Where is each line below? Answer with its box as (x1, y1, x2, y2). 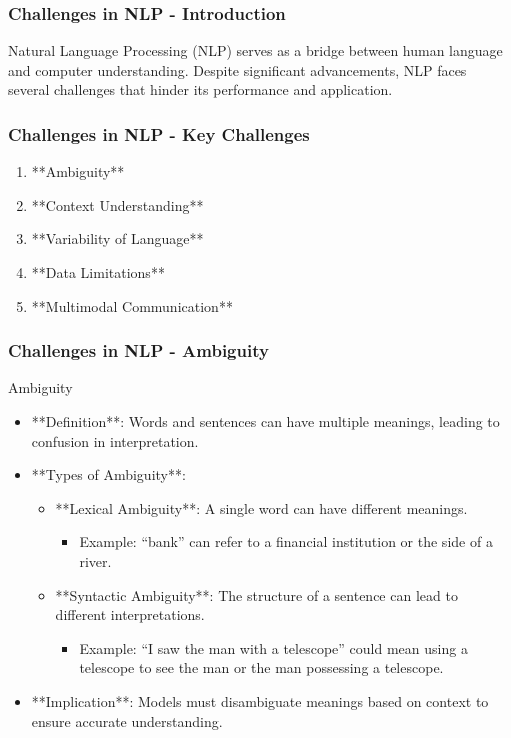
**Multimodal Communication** (31, 295, 233, 316)
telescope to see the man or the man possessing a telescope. (79, 657, 444, 678)
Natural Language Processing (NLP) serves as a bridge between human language (8, 40, 503, 61)
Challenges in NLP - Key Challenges (8, 121, 310, 146)
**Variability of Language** (31, 228, 204, 249)
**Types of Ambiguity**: (31, 464, 186, 485)
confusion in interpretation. (31, 430, 199, 451)
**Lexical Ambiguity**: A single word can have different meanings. (55, 497, 468, 518)
